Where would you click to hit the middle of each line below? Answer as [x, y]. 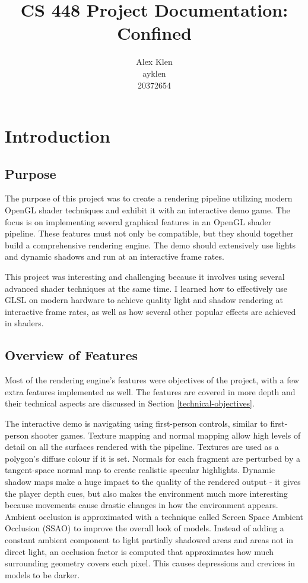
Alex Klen [154, 62]
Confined [154, 33]
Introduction [58, 136]
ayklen [154, 73]
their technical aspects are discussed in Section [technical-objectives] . [130, 403]
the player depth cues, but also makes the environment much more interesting [146, 493]
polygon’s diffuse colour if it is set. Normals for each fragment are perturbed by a [153, 458]
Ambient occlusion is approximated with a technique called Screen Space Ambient [154, 516]
